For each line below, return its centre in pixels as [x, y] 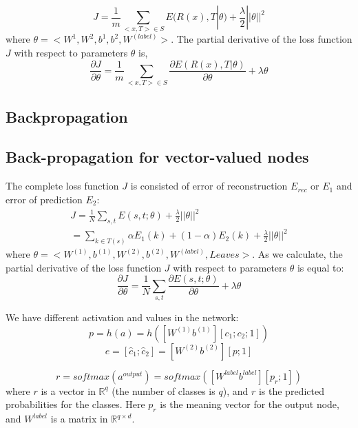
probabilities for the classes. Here [75, 404]
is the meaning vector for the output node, [250, 404]
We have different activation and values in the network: [122, 317]
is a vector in [68, 390]
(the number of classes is [164, 390]
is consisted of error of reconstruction [209, 186]
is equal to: [320, 267]
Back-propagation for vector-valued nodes [157, 157]
